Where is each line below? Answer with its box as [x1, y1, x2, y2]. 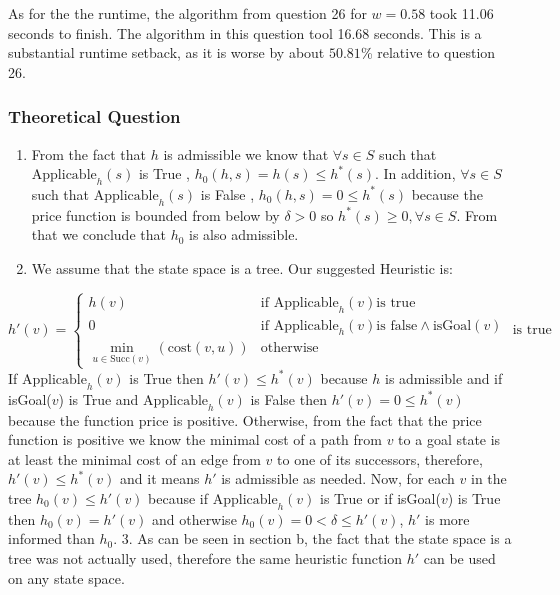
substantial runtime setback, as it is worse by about [8, 42, 325, 63]
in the [471, 468, 507, 489]
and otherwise [151, 508, 237, 529]
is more [425, 508, 470, 529]
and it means [120, 468, 200, 489]
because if [148, 487, 209, 508]
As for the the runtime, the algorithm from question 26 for [8, 3, 367, 23]
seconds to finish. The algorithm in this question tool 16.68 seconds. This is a [8, 22, 482, 43]
